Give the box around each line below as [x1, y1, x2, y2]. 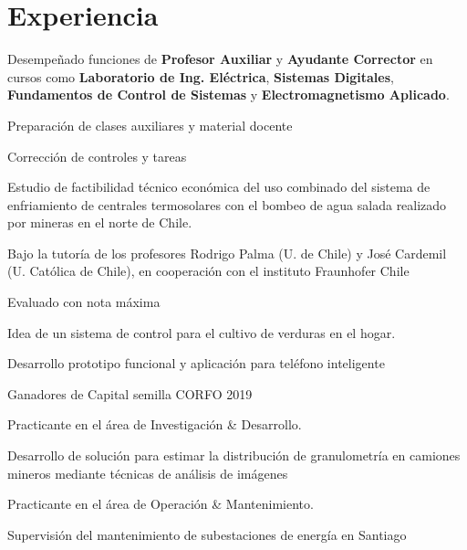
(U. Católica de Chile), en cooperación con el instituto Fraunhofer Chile [7, 261, 410, 280]
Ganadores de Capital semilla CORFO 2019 [7, 384, 253, 403]
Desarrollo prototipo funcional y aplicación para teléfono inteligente [7, 354, 385, 373]
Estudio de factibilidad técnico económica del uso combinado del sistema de [7, 177, 431, 196]
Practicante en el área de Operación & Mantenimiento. [7, 494, 314, 513]
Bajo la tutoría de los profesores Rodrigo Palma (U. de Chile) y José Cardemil [7, 243, 447, 262]
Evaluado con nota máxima [7, 292, 161, 312]
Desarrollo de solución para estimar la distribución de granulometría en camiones [7, 446, 461, 465]
